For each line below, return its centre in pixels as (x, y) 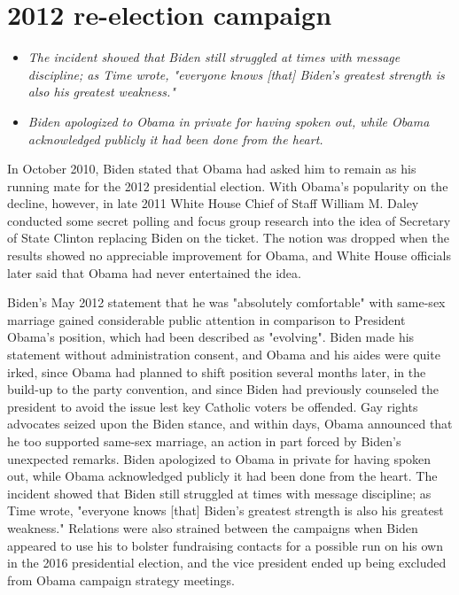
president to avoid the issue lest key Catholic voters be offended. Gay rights (213, 406)
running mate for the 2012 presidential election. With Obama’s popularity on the (228, 185)
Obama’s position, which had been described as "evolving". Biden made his (211, 337)
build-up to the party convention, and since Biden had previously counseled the (223, 389)
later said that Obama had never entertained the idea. (154, 272)
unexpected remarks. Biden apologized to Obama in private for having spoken (219, 458)
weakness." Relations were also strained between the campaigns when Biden (213, 527)
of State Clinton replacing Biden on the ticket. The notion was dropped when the (228, 238)
